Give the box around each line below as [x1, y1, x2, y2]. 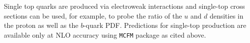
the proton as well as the [4, 20, 79, 30]
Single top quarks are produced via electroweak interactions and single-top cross [4, 1, 245, 11]
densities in [209, 10, 244, 21]
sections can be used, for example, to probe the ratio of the [4, 10, 182, 21]
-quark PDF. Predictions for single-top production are [83, 20, 247, 30]
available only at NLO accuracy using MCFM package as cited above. [4, 29, 206, 40]
